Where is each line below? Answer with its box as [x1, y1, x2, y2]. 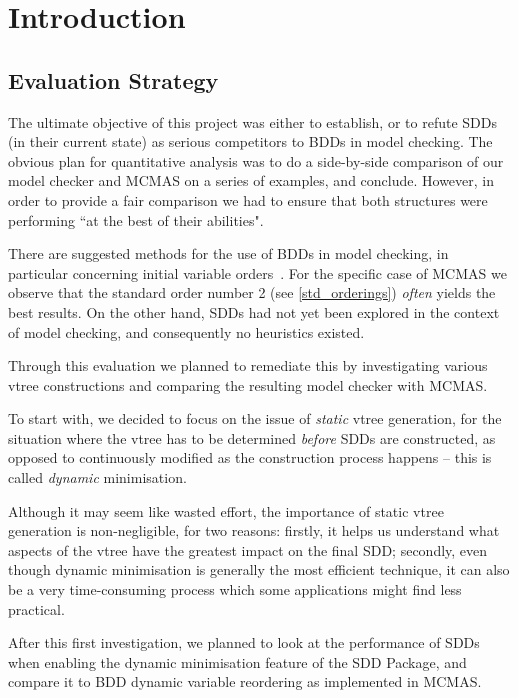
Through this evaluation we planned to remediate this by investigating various [8, 355, 488, 376]
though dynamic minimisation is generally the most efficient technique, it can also [8, 559, 510, 580]
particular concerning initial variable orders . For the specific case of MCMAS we [8, 262, 507, 283]
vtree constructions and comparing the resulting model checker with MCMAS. [8, 374, 488, 395]
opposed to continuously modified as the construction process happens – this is [8, 447, 492, 468]
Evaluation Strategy [8, 64, 219, 95]
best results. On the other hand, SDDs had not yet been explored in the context [8, 301, 500, 322]
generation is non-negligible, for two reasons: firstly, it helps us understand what [8, 520, 500, 541]
